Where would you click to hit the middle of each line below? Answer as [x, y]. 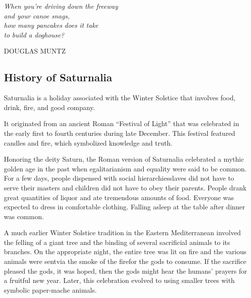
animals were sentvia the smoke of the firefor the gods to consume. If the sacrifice [125, 261]
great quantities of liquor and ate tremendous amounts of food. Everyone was [119, 197]
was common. [24, 216]
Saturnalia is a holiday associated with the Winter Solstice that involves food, [120, 98]
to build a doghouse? [34, 34]
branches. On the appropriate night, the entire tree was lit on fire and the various [125, 251]
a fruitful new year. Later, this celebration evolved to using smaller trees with [119, 280]
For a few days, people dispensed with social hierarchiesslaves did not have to [119, 178]
